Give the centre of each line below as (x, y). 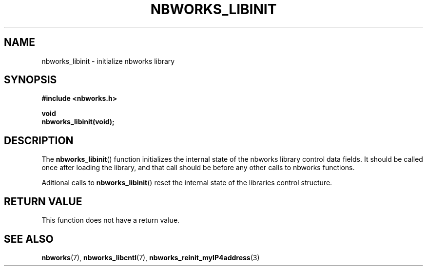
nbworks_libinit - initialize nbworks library (108, 61)
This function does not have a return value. (111, 220)
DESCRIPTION (39, 140)
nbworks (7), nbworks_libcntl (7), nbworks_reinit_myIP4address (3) (151, 257)
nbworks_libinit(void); (78, 122)
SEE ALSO (29, 239)
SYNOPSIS (30, 80)
